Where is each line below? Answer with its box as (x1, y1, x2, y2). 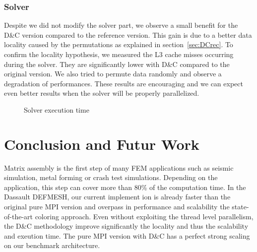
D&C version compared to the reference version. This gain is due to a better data (4, 29, 252, 40)
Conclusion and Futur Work (4, 133, 199, 154)
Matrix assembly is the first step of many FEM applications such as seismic (4, 162, 234, 173)
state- (232, 201, 249, 212)
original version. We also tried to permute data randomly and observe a (4, 68, 222, 79)
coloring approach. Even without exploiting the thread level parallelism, (35, 211, 254, 221)
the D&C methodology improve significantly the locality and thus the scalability (4, 221, 249, 231)
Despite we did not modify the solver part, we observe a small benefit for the (4, 20, 238, 30)
